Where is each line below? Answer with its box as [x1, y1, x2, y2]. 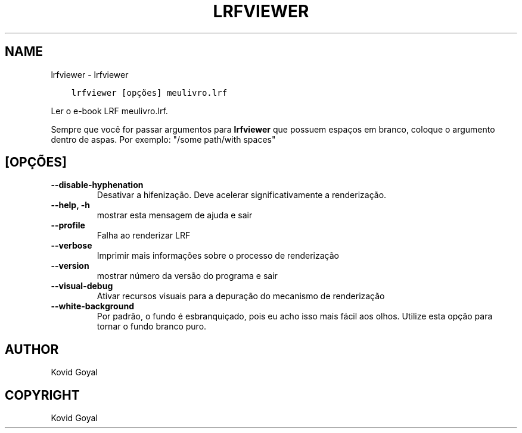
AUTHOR [5, 341, 59, 357]
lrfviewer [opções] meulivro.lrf [71, 87, 228, 98]
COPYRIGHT [5, 387, 80, 403]
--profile [51, 220, 85, 231]
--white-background [51, 301, 134, 312]
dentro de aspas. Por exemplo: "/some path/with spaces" [51, 134, 276, 145]
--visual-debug [51, 281, 113, 291]
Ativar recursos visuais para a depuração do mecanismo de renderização [97, 291, 385, 302]
